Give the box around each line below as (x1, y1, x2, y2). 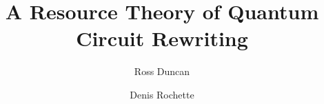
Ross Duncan (134, 64, 190, 79)
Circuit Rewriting (76, 24, 248, 52)
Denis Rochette (130, 87, 194, 101)
